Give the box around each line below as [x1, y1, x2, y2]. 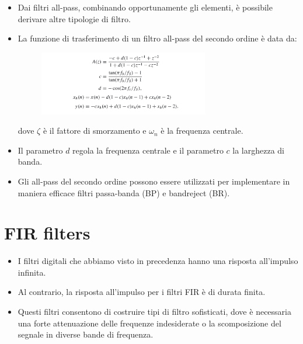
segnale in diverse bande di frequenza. [18, 328, 154, 340]
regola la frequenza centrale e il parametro [72, 144, 224, 156]
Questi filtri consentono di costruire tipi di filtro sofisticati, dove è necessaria [18, 305, 291, 318]
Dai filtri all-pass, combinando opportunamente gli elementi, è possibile [18, 1, 273, 13]
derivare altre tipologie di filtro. [18, 12, 131, 25]
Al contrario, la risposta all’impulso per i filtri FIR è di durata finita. [18, 286, 266, 298]
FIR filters [4, 221, 90, 245]
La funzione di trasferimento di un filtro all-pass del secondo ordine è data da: [18, 32, 297, 44]
